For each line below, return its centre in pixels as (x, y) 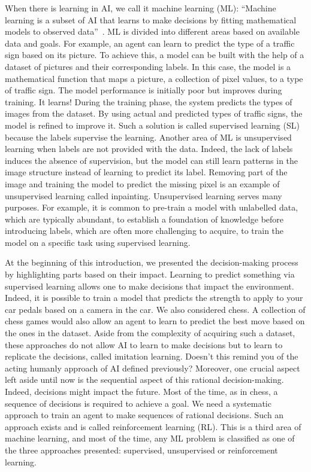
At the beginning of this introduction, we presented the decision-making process (152, 262)
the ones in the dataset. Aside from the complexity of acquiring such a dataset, (150, 333)
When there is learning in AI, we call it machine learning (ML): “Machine (141, 8)
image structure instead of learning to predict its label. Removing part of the (146, 172)
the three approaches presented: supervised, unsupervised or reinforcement (141, 450)
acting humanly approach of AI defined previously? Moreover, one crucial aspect (153, 368)
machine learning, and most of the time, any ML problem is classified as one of (150, 438)
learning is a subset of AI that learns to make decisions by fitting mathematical (151, 19)
